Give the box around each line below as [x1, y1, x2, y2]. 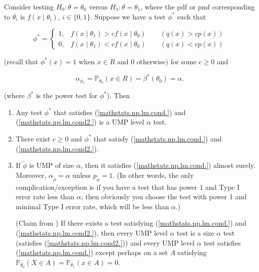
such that [177, 11, 206, 21]
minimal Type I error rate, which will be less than [15, 201, 169, 211]
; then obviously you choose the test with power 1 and [81, 191, 247, 202]
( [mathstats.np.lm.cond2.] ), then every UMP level [15, 228, 168, 238]
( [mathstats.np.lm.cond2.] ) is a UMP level [15, 117, 144, 127]
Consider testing [4, 1, 54, 11]
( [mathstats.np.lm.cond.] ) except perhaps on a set [15, 247, 168, 258]
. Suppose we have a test [90, 11, 166, 21]
